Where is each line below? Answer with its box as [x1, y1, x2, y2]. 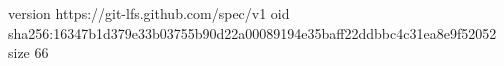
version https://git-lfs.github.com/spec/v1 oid [8, 3, 290, 23]
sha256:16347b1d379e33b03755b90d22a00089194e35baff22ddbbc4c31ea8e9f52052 [8, 22, 497, 43]
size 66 [8, 42, 49, 63]
